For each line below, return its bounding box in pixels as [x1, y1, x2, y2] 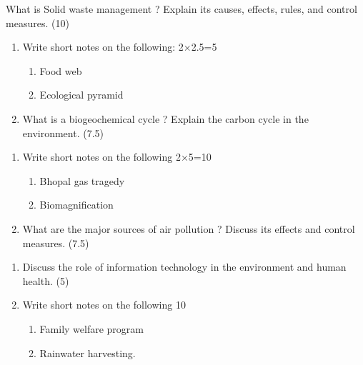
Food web [39, 63, 82, 78]
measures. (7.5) [22, 235, 89, 250]
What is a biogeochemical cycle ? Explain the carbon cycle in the [22, 111, 309, 126]
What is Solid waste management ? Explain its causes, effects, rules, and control [6, 1, 357, 16]
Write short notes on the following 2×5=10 [22, 149, 212, 164]
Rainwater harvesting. [39, 345, 136, 360]
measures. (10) [6, 15, 69, 30]
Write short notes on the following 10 [22, 297, 186, 312]
